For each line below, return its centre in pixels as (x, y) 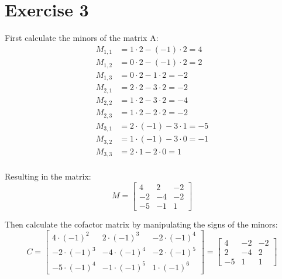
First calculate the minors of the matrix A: (82, 38)
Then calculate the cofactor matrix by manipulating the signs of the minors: (141, 224)
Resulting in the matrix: (48, 176)
